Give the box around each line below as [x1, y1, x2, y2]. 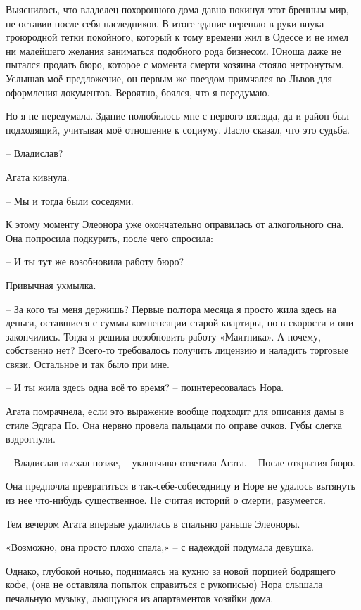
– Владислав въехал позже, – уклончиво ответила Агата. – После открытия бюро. [6, 455, 355, 469]
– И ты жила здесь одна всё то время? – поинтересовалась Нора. [6, 380, 284, 395]
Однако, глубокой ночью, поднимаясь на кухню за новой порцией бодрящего [6, 563, 336, 578]
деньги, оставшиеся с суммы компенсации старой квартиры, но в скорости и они [6, 315, 354, 330]
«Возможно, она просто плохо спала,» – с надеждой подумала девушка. [6, 540, 315, 554]
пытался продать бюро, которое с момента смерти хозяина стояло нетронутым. [6, 57, 344, 72]
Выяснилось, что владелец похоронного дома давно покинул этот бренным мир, [6, 2, 349, 16]
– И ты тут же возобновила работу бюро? [6, 254, 184, 269]
